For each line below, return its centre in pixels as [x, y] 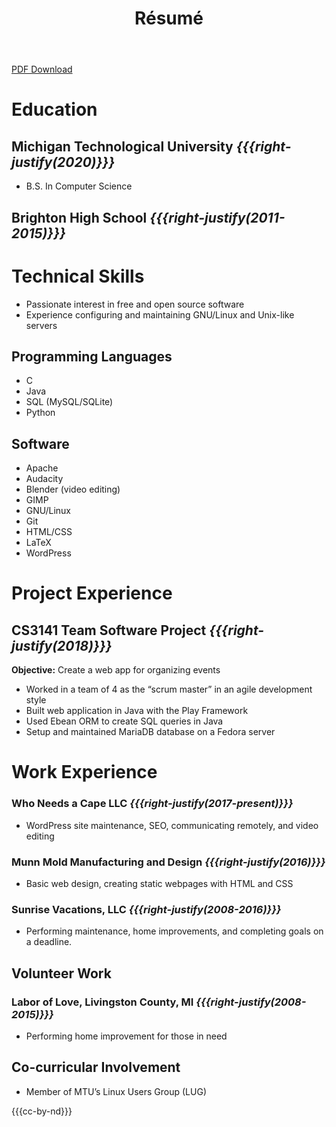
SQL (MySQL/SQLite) [69, 402]
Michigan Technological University [122, 146]
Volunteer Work [61, 973]
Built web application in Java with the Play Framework [137, 711]
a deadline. [49, 942]
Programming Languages [92, 356]
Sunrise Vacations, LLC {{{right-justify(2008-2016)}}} [146, 909]
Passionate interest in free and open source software [135, 304]
